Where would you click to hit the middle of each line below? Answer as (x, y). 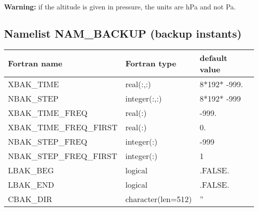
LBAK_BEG (31, 170)
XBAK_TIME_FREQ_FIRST (63, 127)
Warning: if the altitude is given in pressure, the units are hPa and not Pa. (120, 6)
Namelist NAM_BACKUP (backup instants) (123, 33)
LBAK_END (31, 184)
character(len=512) (159, 199)
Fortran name (35, 63)
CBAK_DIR (30, 199)
